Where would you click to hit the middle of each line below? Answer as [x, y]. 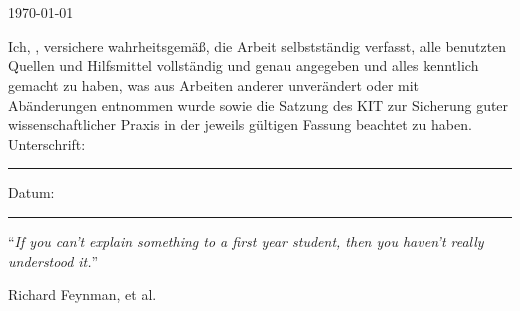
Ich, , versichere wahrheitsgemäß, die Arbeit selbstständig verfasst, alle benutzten [257, 45]
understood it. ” [53, 260]
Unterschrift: [47, 143]
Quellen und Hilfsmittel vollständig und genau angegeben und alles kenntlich [243, 65]
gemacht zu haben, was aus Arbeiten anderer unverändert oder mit [214, 84]
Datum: [31, 192]
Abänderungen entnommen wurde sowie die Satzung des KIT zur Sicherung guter [258, 104]
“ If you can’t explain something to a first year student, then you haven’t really [246, 240]
